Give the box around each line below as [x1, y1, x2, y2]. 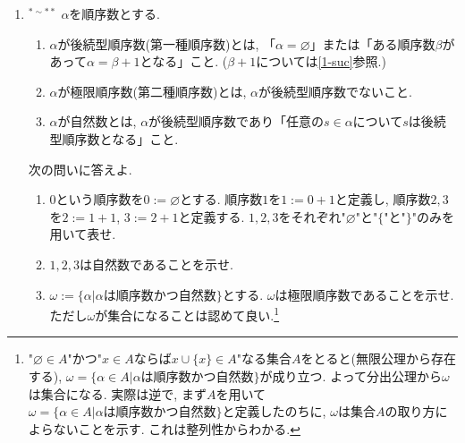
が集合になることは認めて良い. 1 [95, 303, 280, 324]
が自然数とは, [57, 112, 137, 131]
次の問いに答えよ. [28, 159, 132, 178]
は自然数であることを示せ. [80, 254, 233, 273]
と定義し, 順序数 [334, 190, 431, 209]
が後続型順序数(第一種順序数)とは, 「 [57, 34, 276, 53]
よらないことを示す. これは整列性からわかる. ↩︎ [28, 419, 300, 438]
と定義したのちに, [222, 402, 326, 421]
